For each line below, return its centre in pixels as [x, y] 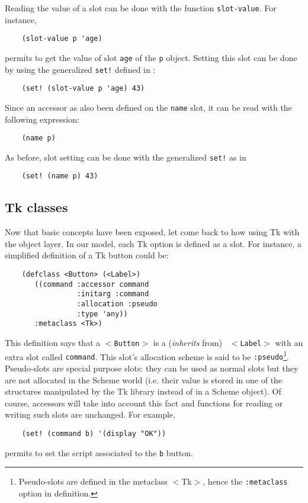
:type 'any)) [102, 314]
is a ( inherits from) [187, 343]
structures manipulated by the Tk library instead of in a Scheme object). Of [143, 391]
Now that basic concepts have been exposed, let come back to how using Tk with [152, 232]
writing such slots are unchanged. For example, [90, 414]
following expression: [42, 119]
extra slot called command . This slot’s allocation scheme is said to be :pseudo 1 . [147, 355]
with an [289, 343]
